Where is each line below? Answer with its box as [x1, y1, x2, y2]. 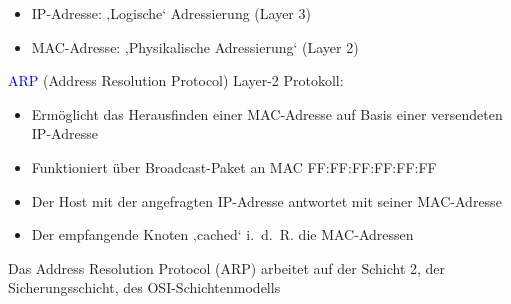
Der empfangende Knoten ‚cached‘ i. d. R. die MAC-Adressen [31, 224, 414, 245]
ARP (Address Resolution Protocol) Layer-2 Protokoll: [8, 70, 344, 91]
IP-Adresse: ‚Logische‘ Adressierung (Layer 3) [31, 3, 311, 23]
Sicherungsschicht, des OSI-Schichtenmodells [8, 277, 281, 298]
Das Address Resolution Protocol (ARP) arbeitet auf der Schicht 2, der [8, 257, 446, 278]
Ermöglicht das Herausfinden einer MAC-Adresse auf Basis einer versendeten [31, 103, 503, 124]
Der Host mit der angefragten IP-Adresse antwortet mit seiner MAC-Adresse [31, 190, 502, 211]
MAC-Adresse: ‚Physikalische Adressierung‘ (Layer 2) [31, 36, 359, 57]
